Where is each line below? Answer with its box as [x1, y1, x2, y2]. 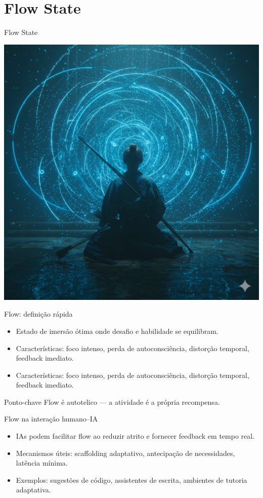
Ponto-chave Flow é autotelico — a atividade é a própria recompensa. [4, 396, 220, 407]
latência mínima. [16, 457, 68, 468]
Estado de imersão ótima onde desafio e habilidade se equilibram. [16, 325, 218, 336]
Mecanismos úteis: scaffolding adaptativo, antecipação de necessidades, [16, 447, 235, 458]
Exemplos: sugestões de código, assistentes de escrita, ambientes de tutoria [16, 474, 247, 485]
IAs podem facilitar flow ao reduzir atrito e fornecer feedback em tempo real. [16, 431, 255, 441]
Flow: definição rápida [4, 309, 73, 319]
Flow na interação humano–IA [4, 413, 98, 424]
